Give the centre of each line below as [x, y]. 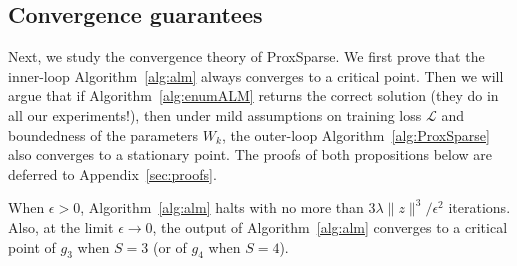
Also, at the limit [61, 226]
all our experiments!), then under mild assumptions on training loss [215, 114]
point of [32, 246]
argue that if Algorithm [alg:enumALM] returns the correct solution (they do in [253, 95]
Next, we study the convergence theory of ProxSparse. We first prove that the [246, 56]
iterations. [479, 207]
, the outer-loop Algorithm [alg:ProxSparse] [355, 134]
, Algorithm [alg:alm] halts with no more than [222, 207]
